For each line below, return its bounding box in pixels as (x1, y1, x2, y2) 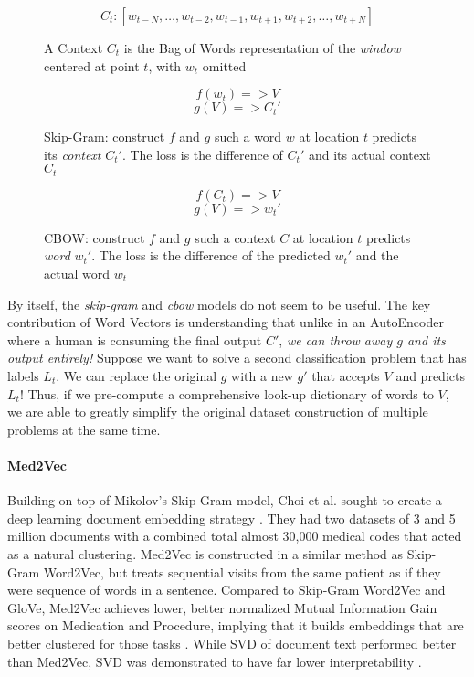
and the (355, 246, 399, 265)
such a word (214, 127, 282, 146)
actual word (44, 264, 110, 283)
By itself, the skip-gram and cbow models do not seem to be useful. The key (7, 294, 431, 313)
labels (7, 365, 39, 385)
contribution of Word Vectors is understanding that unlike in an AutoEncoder (7, 312, 444, 332)
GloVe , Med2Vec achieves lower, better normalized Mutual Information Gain (7, 598, 437, 617)
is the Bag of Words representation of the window (123, 38, 401, 57)
